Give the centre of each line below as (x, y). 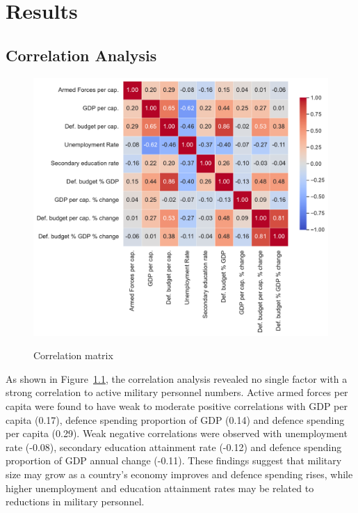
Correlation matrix (73, 355)
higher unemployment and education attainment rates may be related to (160, 488)
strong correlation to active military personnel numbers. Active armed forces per (177, 392)
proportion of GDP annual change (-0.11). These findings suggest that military (174, 460)
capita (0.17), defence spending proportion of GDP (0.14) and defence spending (175, 419)
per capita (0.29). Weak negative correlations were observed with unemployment (177, 433)
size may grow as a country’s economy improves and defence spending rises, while (179, 474)
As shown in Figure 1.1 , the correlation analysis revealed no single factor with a (177, 378)
